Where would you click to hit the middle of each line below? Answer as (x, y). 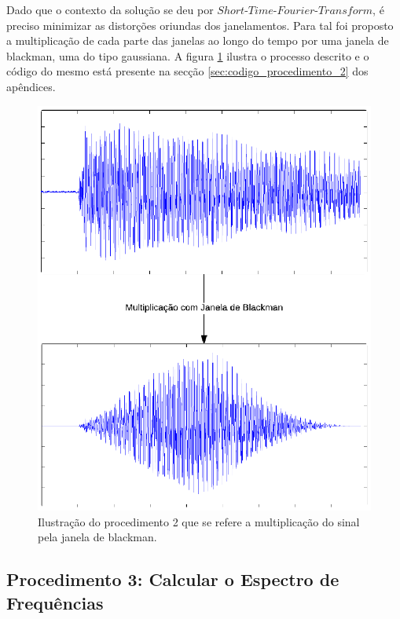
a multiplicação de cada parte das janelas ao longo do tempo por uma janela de (198, 40)
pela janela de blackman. (97, 537)
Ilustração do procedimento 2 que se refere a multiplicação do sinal (199, 521)
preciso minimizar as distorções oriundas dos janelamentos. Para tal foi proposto (200, 25)
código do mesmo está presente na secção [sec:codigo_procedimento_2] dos (187, 71)
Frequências (55, 602)
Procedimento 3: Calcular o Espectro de (173, 579)
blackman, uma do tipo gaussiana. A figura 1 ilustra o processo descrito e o (188, 55)
